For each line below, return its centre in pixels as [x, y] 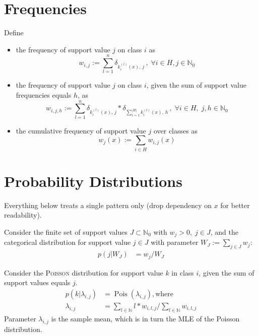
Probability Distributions [93, 181]
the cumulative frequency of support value [81, 130]
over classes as [175, 130]
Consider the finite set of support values [66, 231]
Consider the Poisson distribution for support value [84, 272]
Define [14, 32]
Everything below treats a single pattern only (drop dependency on [108, 205]
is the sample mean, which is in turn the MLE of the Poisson [145, 318]
